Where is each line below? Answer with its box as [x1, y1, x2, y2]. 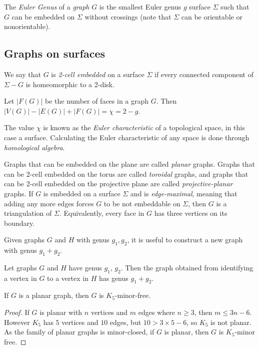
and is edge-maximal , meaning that [130, 188, 237, 198]
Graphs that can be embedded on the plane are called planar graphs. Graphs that [4, 159, 255, 169]
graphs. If [4, 188, 33, 198]
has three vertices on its [154, 208, 227, 218]
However [4, 316, 30, 327]
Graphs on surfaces [4, 46, 105, 61]
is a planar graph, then [18, 290, 89, 300]
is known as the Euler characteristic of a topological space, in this [43, 122, 245, 133]
